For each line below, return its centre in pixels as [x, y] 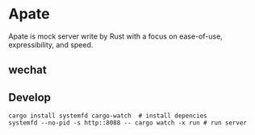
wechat [27, 70]
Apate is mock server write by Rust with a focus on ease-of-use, [116, 36]
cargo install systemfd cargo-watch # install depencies [108, 116]
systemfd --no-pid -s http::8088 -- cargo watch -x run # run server [128, 123]
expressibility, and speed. [51, 44]
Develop [29, 97]
